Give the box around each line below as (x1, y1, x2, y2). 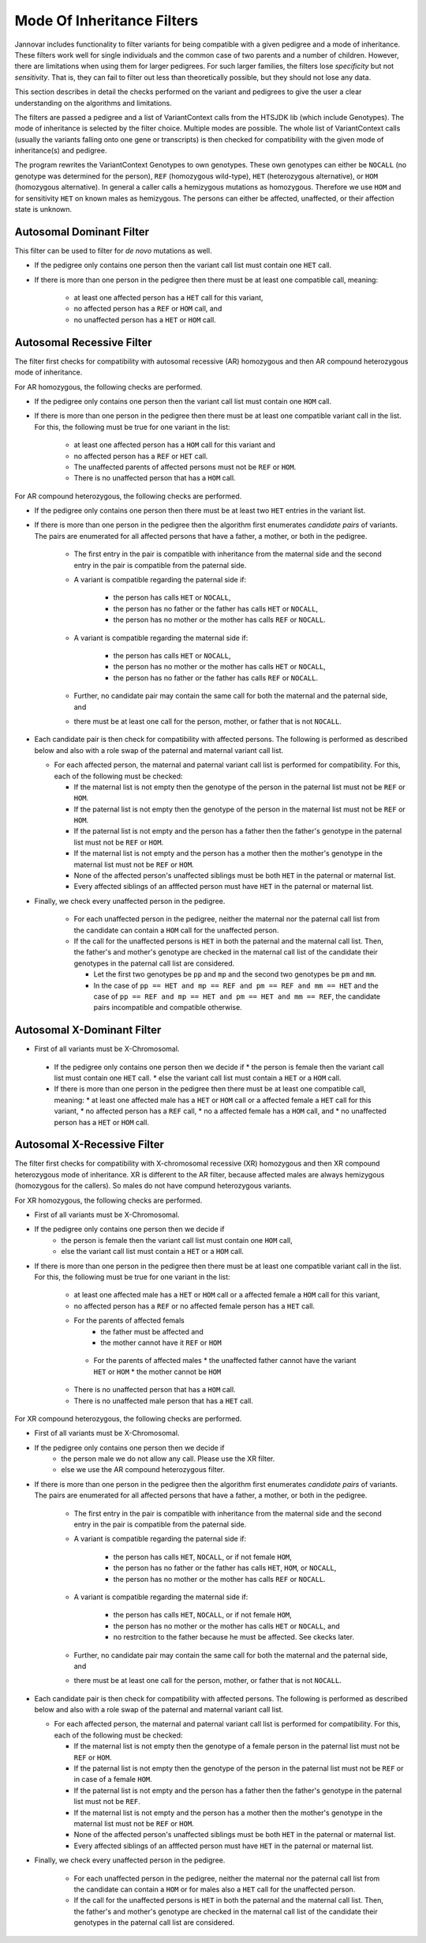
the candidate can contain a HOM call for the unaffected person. (73, 925, 279, 935)
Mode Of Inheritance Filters (14, 12, 199, 29)
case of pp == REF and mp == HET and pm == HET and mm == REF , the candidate (93, 992, 381, 1001)
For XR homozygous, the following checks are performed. (14, 1196, 203, 1205)
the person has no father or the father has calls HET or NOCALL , (113, 604, 319, 613)
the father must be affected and (100, 1327, 204, 1336)
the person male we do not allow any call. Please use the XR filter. (61, 1454, 275, 1463)
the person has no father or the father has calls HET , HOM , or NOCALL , (113, 1563, 337, 1572)
